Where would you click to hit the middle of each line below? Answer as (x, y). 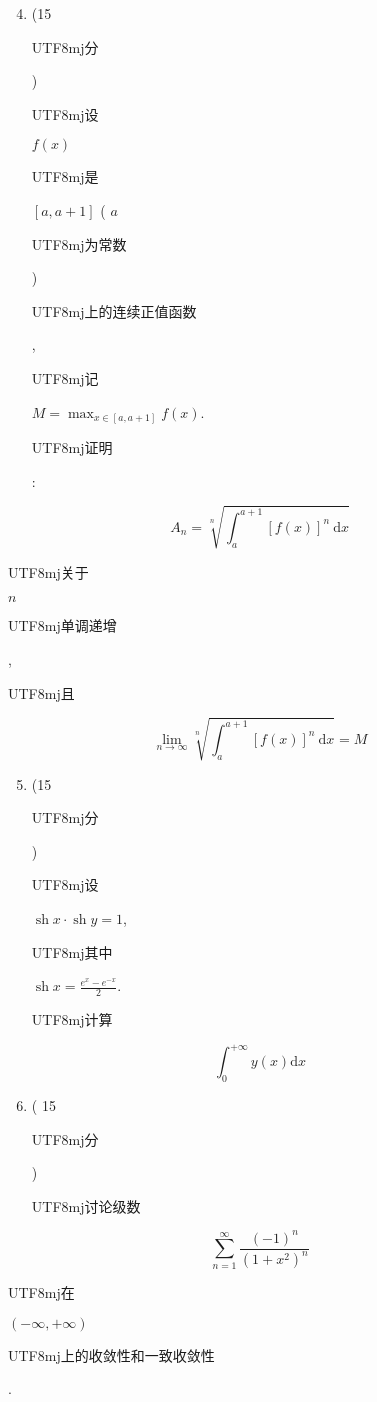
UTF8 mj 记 (65, 377)
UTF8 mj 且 (41, 692)
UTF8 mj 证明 (72, 447)
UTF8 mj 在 (41, 1292)
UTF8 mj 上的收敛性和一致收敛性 (111, 1354)
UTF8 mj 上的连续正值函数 (114, 310)
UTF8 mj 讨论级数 (86, 1205)
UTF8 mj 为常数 (79, 243)
